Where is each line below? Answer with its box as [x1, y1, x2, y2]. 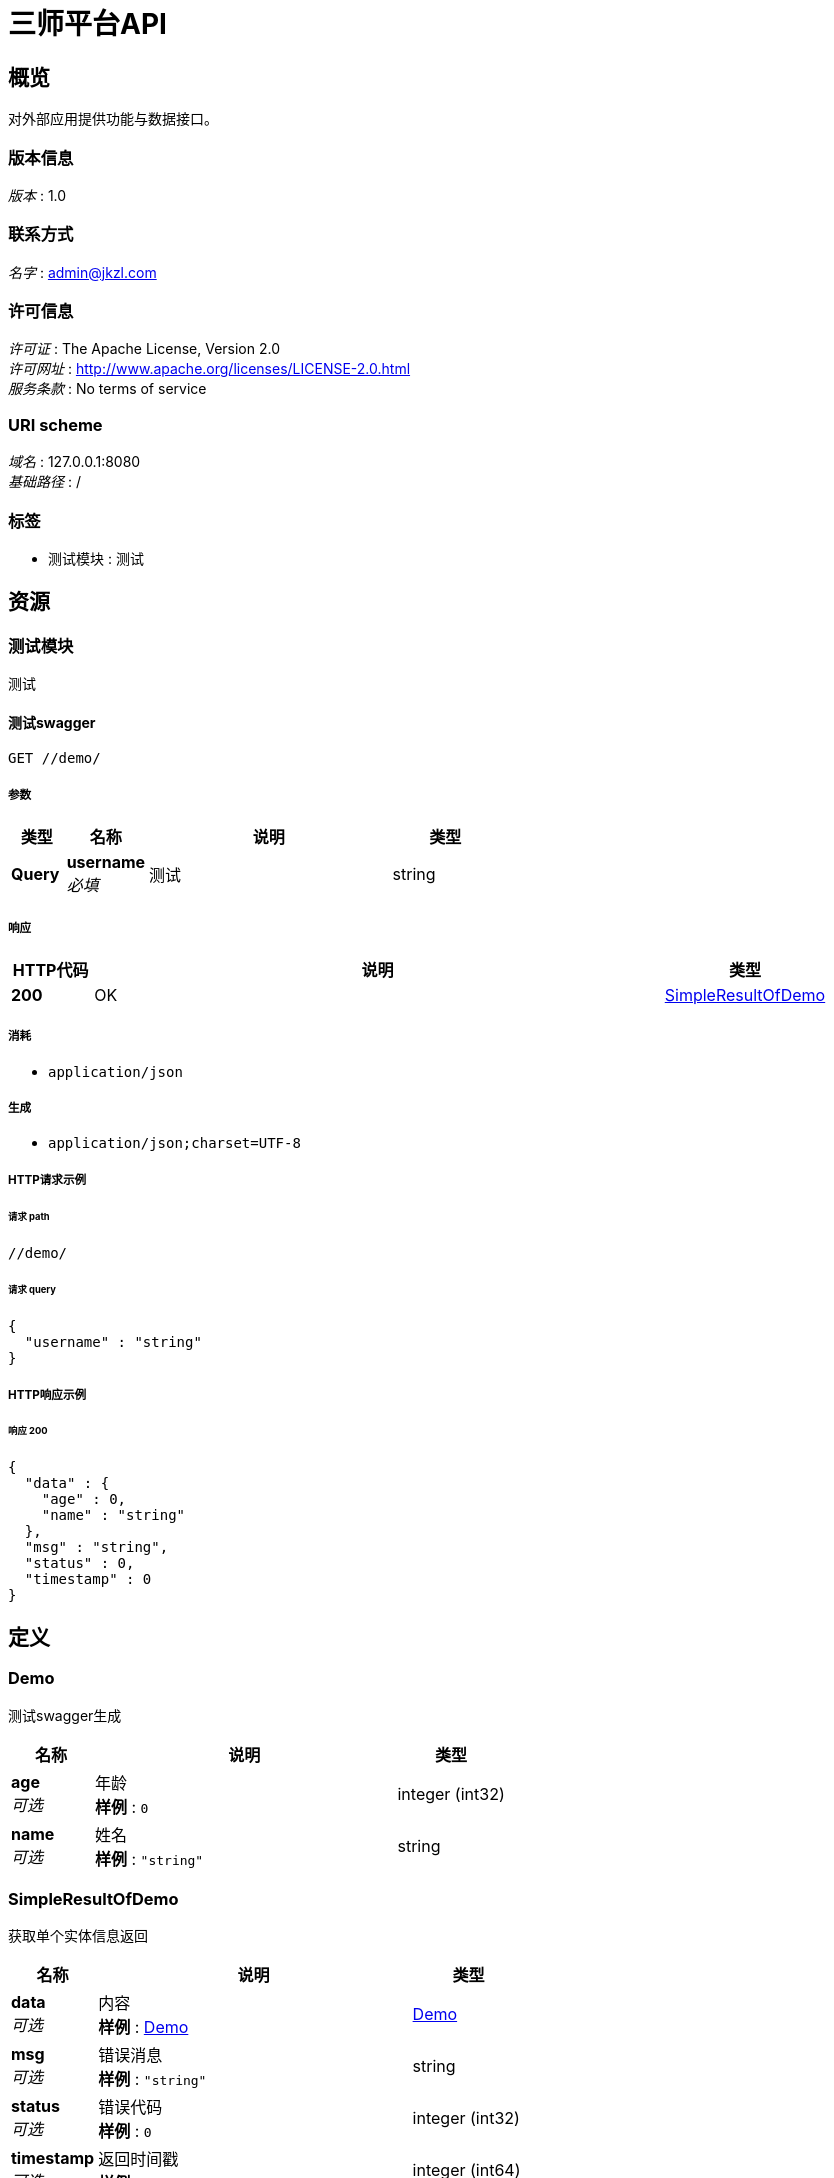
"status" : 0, [24, 1555, 135, 1572]
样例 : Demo [98, 2017, 189, 2038]
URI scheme [8, 414, 103, 435]
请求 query [8, 1284, 56, 1296]
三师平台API [8, 7, 167, 41]
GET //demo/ [8, 750, 101, 767]
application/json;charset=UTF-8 [48, 1135, 301, 1152]
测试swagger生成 [8, 1706, 122, 1724]
